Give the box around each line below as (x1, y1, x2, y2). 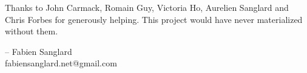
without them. (5, 25, 58, 37)
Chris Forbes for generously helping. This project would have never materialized (5, 13, 303, 25)
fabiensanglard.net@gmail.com (5, 57, 117, 69)
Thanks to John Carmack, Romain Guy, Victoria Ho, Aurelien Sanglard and (5, 1, 289, 13)
